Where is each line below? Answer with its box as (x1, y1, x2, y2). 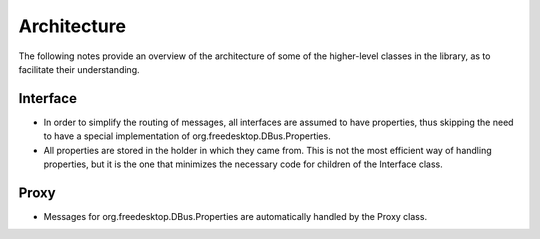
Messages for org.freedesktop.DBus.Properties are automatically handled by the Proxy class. (43, 210, 428, 222)
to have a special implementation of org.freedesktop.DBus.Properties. (43, 130, 331, 142)
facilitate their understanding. (18, 63, 140, 75)
